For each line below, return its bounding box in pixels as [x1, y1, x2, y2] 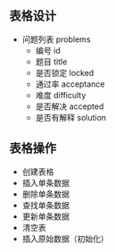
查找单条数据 [21, 199, 70, 210]
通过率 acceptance [35, 79, 105, 89]
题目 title [35, 56, 68, 67]
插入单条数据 [21, 177, 70, 188]
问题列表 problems [21, 34, 91, 45]
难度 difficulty [35, 89, 86, 100]
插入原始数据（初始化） [21, 233, 109, 244]
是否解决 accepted [35, 101, 104, 112]
